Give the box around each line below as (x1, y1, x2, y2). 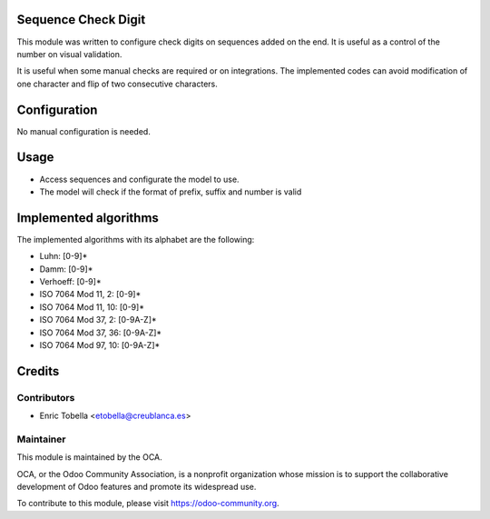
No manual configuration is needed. (16, 125, 152, 136)
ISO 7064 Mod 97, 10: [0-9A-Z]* (39, 339, 161, 350)
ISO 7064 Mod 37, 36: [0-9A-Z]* (39, 327, 162, 338)
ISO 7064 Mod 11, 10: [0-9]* (39, 301, 145, 313)
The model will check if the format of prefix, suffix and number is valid (39, 186, 302, 197)
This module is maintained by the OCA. (16, 452, 162, 463)
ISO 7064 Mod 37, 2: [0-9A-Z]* (39, 314, 158, 325)
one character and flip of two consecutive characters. (16, 78, 218, 89)
